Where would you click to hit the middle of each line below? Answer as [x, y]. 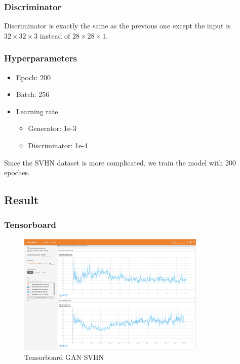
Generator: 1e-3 [52, 128]
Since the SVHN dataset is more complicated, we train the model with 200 [120, 162]
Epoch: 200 [33, 77]
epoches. [17, 172]
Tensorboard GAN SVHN [64, 357]
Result [22, 200]
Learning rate [37, 111]
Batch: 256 [33, 94]
